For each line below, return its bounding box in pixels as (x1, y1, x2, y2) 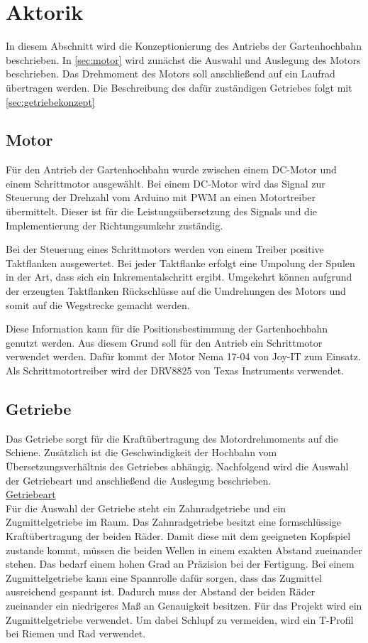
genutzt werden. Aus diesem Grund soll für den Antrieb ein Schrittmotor (6, 335, 323, 350)
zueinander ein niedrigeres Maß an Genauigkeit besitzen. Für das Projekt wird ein (6, 598, 362, 612)
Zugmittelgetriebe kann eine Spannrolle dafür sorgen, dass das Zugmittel (6, 570, 322, 585)
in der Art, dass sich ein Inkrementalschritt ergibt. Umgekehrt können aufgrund (6, 269, 352, 284)
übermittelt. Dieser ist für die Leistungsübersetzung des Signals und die (6, 204, 317, 219)
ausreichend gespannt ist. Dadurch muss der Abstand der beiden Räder (6, 584, 316, 599)
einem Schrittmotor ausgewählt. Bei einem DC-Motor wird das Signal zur (6, 175, 325, 190)
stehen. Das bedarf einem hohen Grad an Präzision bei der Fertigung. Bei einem (6, 556, 355, 571)
